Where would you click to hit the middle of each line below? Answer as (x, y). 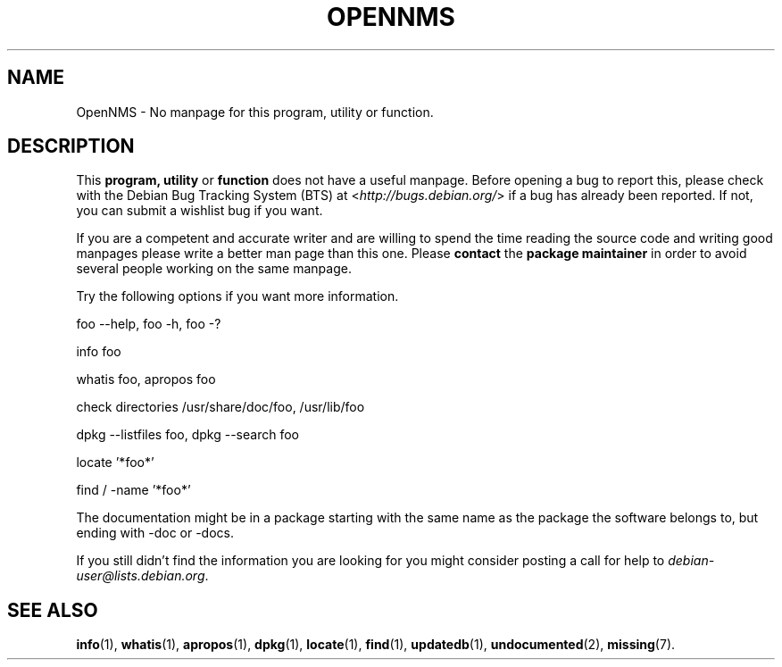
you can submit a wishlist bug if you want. (200, 211)
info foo (99, 352)
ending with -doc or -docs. (155, 533)
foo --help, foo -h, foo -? (149, 324)
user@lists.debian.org (141, 576)
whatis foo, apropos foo (146, 379)
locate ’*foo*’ (115, 463)
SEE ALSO (53, 610)
